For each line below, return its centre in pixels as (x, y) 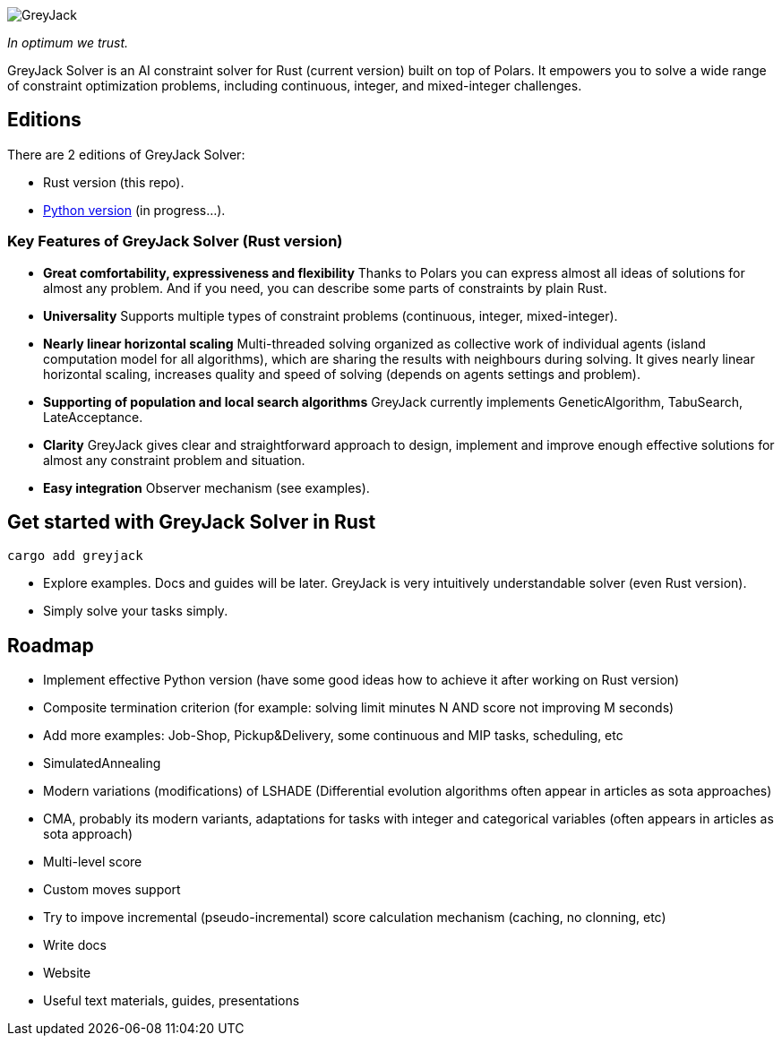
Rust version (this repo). (114, 182)
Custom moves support (112, 890)
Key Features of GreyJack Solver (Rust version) (175, 241)
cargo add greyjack (75, 556)
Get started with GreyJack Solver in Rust (192, 522)
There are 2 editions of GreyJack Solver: (126, 154)
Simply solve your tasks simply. (136, 611)
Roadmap (51, 645)
